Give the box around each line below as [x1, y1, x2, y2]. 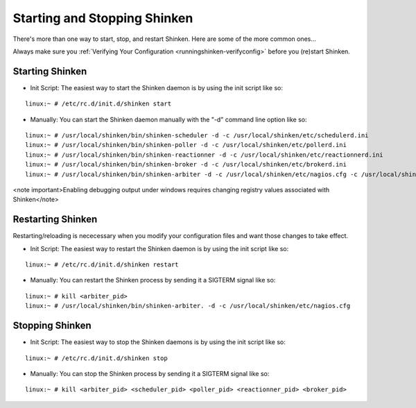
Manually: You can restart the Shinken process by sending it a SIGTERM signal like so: [30, 276, 276, 284]
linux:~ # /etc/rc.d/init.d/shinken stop [25, 354, 168, 362]
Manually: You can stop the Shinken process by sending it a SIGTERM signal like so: [30, 369, 270, 377]
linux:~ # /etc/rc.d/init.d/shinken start [25, 100, 172, 108]
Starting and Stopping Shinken [12, 10, 193, 26]
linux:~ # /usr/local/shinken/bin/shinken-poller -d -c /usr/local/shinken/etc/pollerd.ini [25, 141, 347, 149]
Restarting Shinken [12, 214, 98, 226]
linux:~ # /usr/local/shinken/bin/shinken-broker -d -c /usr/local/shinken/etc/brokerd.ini [25, 160, 347, 169]
